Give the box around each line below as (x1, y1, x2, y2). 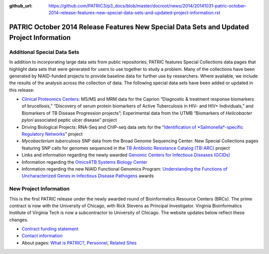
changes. (9, 217, 28, 223)
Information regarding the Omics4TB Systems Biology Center (21, 159, 147, 165)
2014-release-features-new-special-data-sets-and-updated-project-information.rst (48, 10, 221, 16)
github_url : (9, 3, 32, 8)
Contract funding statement (21, 226, 79, 232)
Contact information (21, 233, 63, 239)
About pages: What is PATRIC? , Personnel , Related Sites (21, 240, 137, 246)
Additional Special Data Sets (9, 48, 80, 55)
